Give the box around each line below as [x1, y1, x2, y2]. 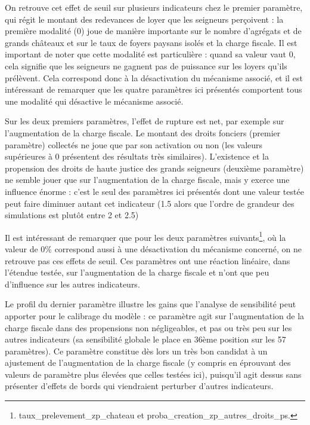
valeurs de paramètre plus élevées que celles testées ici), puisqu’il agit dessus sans [5, 368, 302, 380]
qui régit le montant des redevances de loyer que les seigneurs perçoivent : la [5, 13, 284, 25]
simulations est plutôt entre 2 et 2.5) [5, 209, 139, 221]
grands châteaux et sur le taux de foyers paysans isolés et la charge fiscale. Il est [5, 36, 297, 48]
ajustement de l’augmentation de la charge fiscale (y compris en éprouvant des [5, 356, 291, 369]
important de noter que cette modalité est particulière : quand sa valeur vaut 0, [5, 48, 296, 60]
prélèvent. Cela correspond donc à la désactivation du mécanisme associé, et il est [5, 71, 303, 84]
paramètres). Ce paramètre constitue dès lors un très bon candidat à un [5, 344, 268, 357]
